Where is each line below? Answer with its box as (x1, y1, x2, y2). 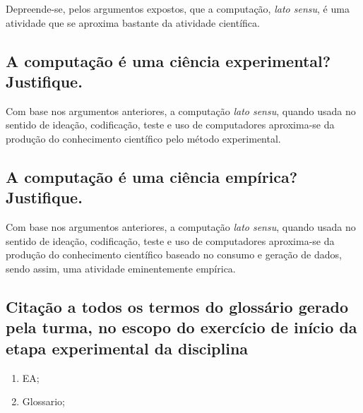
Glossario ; (22, 394, 65, 409)
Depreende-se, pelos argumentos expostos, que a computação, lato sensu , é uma (6, 1, 350, 16)
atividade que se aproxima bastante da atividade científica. (6, 15, 260, 30)
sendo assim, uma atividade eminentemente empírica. (6, 261, 236, 275)
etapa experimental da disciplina (6, 337, 249, 359)
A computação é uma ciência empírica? (6, 165, 298, 187)
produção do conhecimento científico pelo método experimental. (6, 131, 281, 145)
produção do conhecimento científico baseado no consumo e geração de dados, (6, 247, 342, 262)
